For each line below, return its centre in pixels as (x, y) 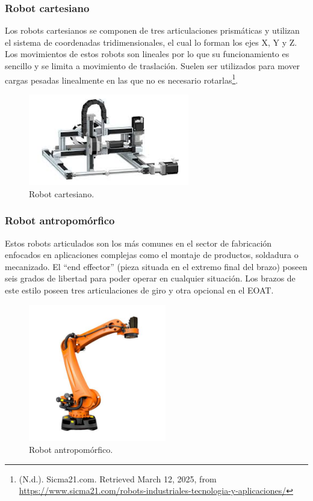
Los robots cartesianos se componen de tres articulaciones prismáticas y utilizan (152, 30)
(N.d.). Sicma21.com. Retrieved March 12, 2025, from (118, 478)
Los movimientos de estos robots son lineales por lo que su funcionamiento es (147, 54)
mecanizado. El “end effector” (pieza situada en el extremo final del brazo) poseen (156, 266)
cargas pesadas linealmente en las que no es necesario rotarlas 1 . (122, 79)
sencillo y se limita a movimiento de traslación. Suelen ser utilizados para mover (153, 66)
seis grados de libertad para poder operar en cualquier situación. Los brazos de (150, 278)
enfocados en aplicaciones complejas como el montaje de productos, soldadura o (152, 255)
